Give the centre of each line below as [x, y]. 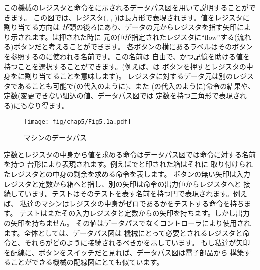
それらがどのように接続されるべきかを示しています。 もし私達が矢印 [137, 243]
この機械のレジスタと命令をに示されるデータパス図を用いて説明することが [126, 7]
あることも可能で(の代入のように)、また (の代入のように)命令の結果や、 [136, 85]
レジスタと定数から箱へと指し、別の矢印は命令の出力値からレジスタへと [123, 184]
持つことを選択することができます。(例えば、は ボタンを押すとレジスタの [125, 66]
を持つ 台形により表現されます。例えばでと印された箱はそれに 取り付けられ [128, 164]
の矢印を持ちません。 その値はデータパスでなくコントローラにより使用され [127, 223]
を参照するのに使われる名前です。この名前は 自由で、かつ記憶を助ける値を [127, 56]
